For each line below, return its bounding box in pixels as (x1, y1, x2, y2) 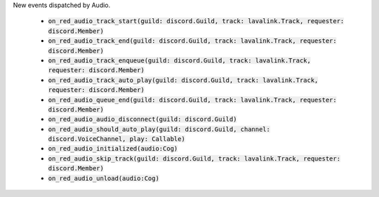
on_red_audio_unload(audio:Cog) (48, 174, 159, 182)
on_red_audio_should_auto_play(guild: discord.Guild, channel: (48, 125, 270, 133)
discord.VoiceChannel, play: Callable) (48, 135, 185, 143)
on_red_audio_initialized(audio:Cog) (48, 144, 178, 153)
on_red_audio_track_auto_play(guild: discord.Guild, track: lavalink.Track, (48, 76, 319, 84)
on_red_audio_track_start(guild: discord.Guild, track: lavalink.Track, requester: (48, 18, 345, 25)
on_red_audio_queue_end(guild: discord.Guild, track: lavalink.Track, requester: (48, 95, 337, 104)
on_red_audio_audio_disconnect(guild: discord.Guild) (48, 116, 237, 123)
